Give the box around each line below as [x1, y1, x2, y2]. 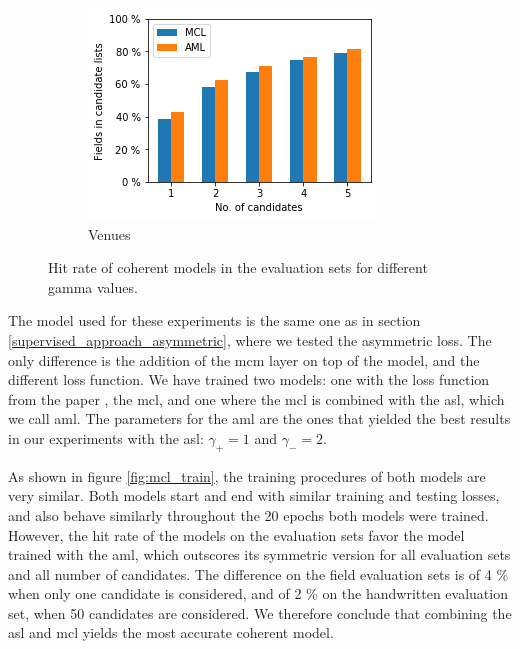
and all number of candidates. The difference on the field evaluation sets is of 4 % [8, 563, 509, 584]
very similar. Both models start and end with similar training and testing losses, [8, 485, 500, 506]
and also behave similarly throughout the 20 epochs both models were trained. [8, 504, 489, 525]
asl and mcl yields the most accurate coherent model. [8, 622, 334, 643]
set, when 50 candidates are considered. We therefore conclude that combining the [8, 602, 512, 623]
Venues [88, 223, 131, 244]
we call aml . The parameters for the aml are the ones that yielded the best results [8, 408, 511, 429]
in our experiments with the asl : [8, 427, 204, 448]
